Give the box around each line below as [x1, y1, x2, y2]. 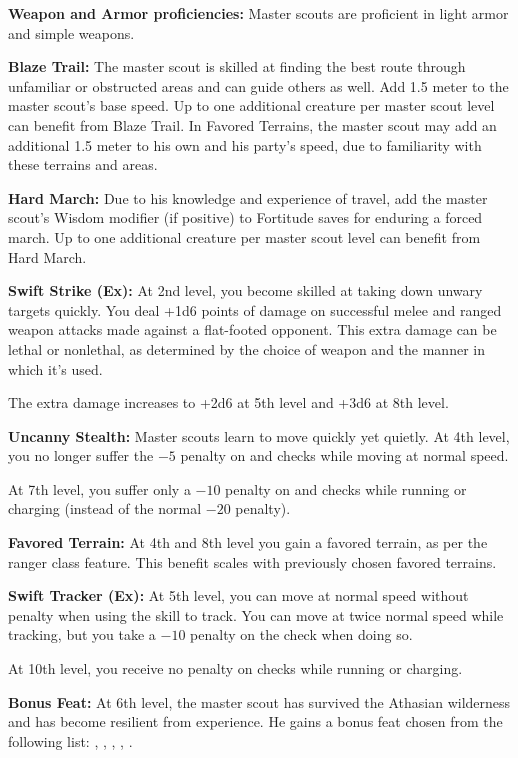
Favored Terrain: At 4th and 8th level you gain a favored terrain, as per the [8, 532, 488, 553]
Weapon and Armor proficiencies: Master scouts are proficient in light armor [8, 3, 509, 23]
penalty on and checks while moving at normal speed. [180, 445, 509, 466]
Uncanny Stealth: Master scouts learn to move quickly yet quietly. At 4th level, [8, 425, 510, 446]
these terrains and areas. [8, 154, 158, 175]
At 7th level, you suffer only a [8, 478, 191, 499]
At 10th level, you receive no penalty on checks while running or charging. [8, 658, 463, 679]
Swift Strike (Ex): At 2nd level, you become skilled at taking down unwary [8, 280, 483, 301]
